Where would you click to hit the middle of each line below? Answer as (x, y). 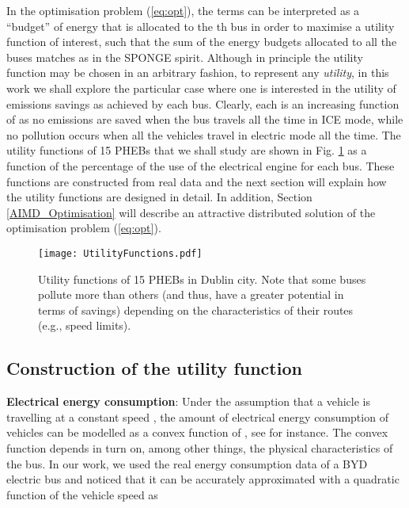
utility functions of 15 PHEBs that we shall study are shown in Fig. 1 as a (187, 150)
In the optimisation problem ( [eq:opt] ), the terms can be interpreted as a (183, 10)
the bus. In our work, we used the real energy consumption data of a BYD (187, 463)
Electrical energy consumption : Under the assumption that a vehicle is (188, 401)
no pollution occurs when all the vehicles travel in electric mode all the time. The (204, 134)
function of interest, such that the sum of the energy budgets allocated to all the (202, 42)
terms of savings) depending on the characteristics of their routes (196, 309)
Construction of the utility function (154, 368)
